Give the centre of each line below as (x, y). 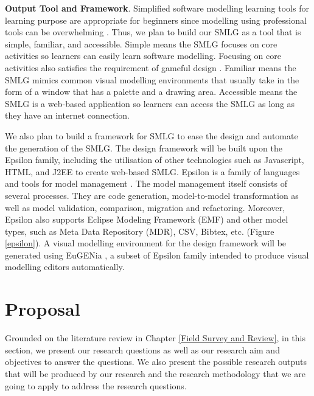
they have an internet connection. (67, 115)
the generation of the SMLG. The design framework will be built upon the (144, 148)
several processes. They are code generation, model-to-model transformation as (152, 195)
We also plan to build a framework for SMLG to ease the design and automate (152, 135)
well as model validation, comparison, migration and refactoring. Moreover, (145, 207)
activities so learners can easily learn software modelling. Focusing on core (143, 56)
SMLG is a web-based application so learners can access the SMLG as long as (150, 103)
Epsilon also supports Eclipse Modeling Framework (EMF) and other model (147, 219)
